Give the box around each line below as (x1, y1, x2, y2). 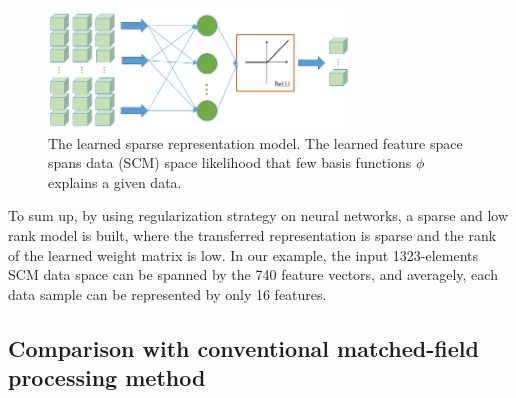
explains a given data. (48, 171, 182, 192)
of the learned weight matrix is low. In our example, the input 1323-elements (8, 244, 479, 265)
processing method (8, 362, 206, 393)
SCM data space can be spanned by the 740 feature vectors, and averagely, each (8, 264, 498, 285)
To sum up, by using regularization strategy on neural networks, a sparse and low (8, 205, 509, 226)
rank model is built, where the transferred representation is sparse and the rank (8, 225, 497, 245)
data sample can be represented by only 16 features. (8, 283, 327, 304)
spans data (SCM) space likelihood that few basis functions (48, 152, 412, 173)
